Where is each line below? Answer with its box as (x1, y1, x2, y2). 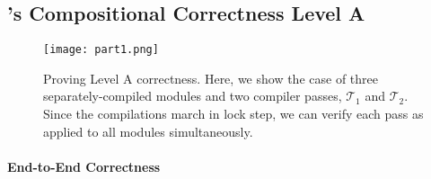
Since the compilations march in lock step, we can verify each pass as (43, 104, 424, 123)
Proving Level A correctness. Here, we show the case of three (43, 68, 378, 87)
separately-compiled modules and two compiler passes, (43, 86, 342, 105)
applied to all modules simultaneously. (43, 121, 253, 140)
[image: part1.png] (43, 43, 159, 57)
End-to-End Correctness (7, 157, 161, 175)
